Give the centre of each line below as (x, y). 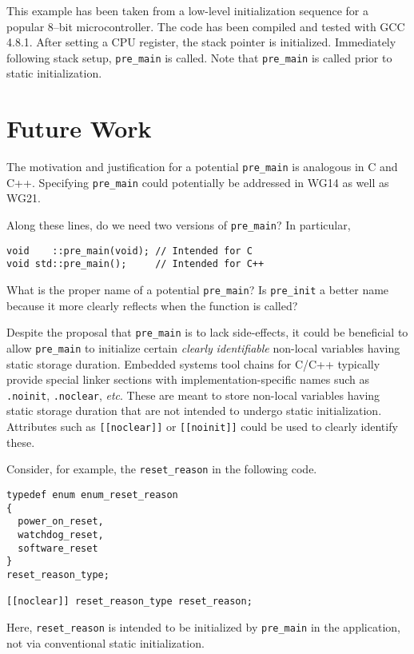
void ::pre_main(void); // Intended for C (129, 251)
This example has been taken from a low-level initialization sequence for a (187, 10)
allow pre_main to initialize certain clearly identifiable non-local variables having (203, 347)
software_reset (58, 548)
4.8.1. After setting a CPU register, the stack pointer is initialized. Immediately (201, 42)
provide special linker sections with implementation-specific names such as (188, 379)
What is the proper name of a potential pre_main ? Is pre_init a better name (198, 290)
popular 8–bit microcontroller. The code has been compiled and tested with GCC (206, 26)
